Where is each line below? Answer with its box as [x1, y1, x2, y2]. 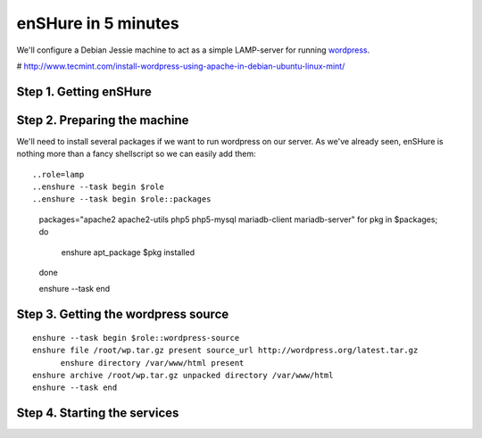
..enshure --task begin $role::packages [32, 194, 212, 204]
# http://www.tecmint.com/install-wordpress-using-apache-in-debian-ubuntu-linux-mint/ [16, 61, 345, 71]
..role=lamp [32, 169, 85, 179]
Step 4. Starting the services [16, 406, 179, 421]
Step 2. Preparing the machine [16, 112, 189, 128]
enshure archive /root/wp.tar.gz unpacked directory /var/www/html [32, 370, 334, 380]
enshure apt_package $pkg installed [61, 246, 195, 258]
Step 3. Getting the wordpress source [16, 307, 229, 322]
